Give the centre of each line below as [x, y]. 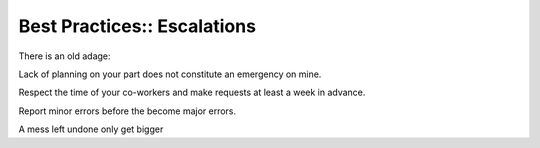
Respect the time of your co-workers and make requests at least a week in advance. [192, 92]
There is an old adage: [64, 56]
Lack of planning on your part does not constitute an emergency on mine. [170, 74]
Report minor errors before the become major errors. [127, 111]
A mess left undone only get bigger [91, 129]
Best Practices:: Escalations [137, 26]
